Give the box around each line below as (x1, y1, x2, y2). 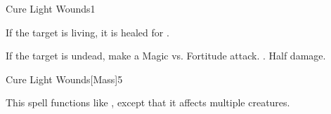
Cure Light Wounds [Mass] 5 (6, 71, 123, 86)
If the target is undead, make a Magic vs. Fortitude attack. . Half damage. (6, 48, 326, 63)
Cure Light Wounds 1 (6, 1, 96, 15)
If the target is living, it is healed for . (6, 24, 169, 39)
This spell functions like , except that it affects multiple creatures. (6, 95, 290, 110)
